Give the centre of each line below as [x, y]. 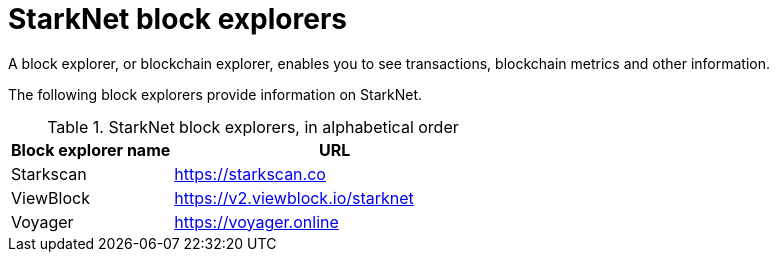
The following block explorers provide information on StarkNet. [215, 94]
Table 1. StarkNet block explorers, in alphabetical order [253, 126]
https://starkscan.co [250, 173]
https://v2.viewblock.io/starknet [294, 197]
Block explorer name [91, 149]
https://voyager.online [256, 221]
